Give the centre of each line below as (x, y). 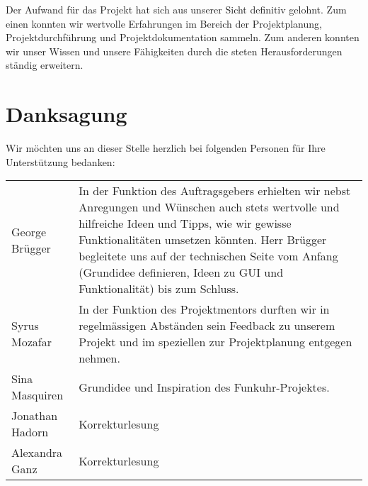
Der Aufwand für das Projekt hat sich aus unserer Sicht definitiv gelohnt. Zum (176, 9)
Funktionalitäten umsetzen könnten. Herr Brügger (203, 240)
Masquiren (38, 395)
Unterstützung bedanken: (61, 161)
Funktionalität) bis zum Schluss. (159, 289)
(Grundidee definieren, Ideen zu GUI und (181, 272)
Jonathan (35, 416)
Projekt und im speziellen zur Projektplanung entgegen (215, 342)
